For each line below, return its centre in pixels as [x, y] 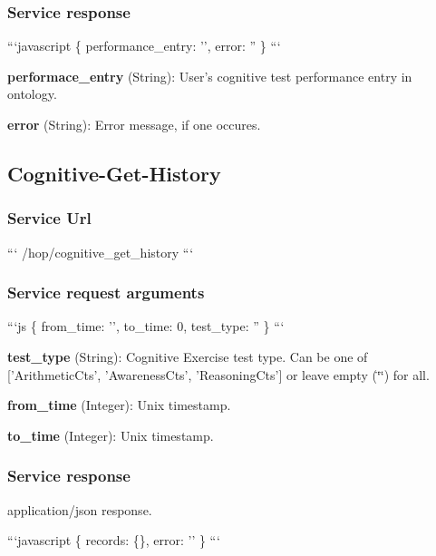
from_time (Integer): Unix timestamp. [119, 405]
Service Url [49, 218]
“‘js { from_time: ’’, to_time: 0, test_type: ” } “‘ [146, 326]
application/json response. [80, 509]
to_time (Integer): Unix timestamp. [111, 435]
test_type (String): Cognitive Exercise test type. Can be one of [188, 356]
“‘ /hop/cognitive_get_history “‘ [101, 252]
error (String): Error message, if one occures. [134, 124]
